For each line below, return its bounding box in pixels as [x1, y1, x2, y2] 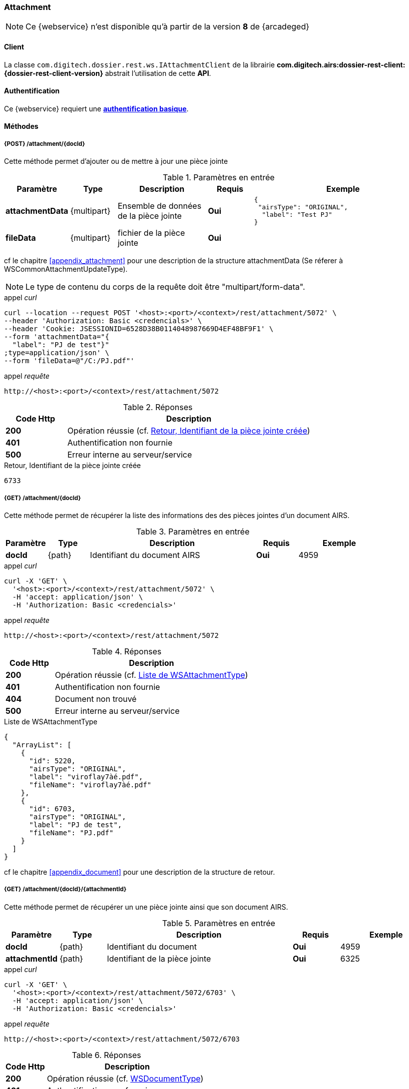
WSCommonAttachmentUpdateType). [4, 265, 128, 274]
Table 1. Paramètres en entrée [163, 172, 275, 183]
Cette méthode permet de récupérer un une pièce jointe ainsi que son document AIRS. [4, 902, 288, 911]
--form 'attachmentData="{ [4, 333, 109, 341]
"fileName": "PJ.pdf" [29, 828, 114, 837]
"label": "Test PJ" [262, 211, 333, 219]
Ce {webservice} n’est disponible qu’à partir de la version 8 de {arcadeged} [25, 21, 310, 32]
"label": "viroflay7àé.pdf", [29, 772, 143, 781]
